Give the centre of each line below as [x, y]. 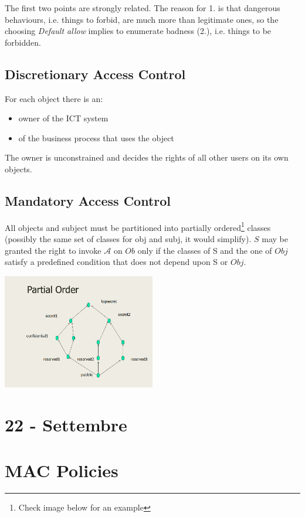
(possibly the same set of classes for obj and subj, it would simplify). [128, 239]
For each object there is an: [54, 98]
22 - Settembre [66, 424]
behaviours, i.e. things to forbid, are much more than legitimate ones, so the [142, 19]
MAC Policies [62, 470]
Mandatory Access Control [88, 200]
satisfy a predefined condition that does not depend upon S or [116, 262]
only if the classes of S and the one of [205, 250]
